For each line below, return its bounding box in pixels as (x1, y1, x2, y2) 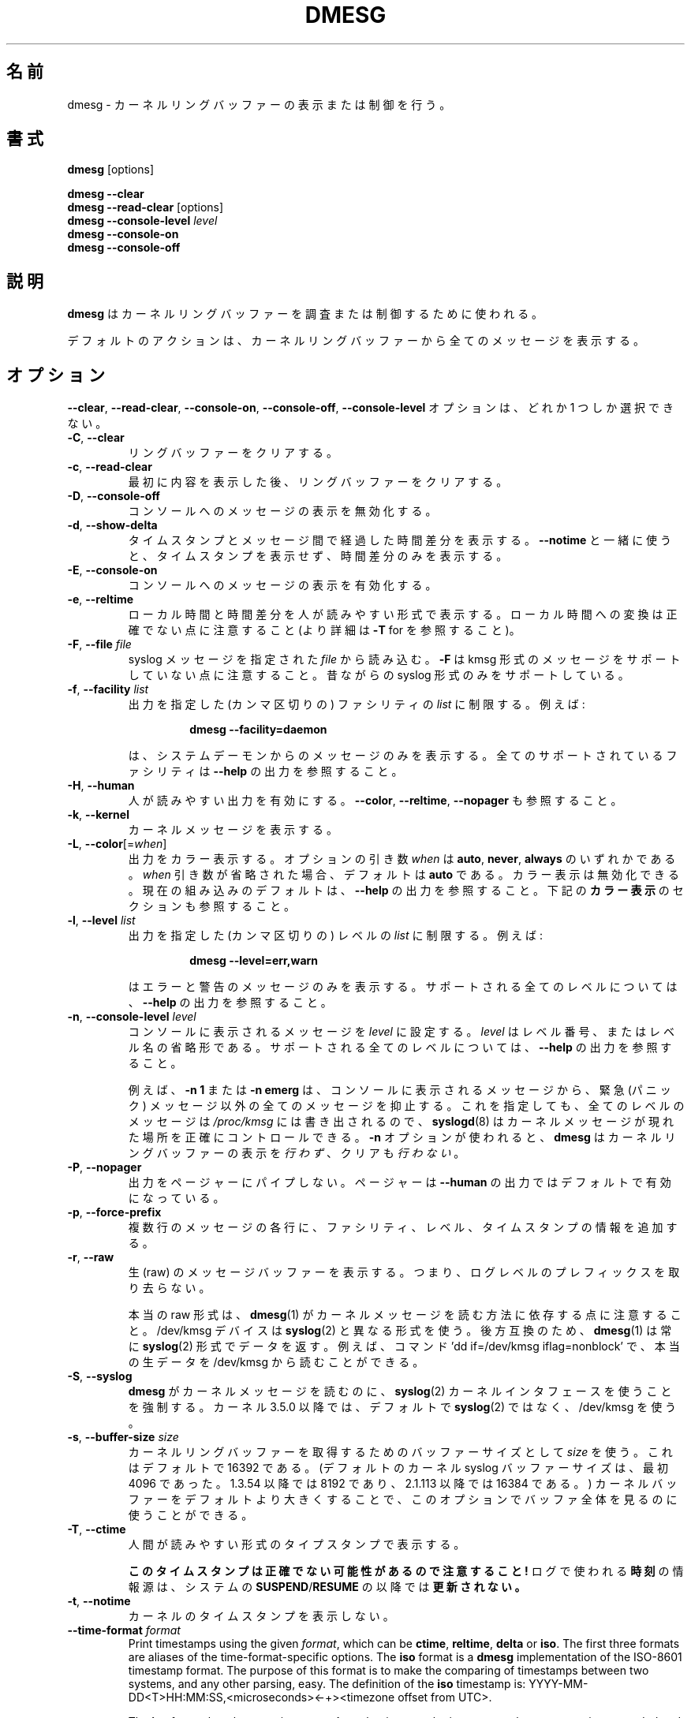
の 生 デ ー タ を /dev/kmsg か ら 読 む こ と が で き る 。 (128, 1355, 424, 1369)
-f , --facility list (67, 682, 149, 697)
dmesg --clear (67, 187, 144, 201)
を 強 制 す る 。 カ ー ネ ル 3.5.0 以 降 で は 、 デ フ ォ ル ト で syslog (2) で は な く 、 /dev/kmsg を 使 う (128, 1400, 677, 1414)
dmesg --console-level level (67, 214, 218, 228)
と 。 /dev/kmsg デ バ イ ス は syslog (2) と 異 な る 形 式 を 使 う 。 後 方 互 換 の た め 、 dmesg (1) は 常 (128, 1324, 672, 1338)
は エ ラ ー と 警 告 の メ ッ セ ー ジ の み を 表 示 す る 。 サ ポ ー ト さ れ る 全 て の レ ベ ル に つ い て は (128, 980, 678, 994)
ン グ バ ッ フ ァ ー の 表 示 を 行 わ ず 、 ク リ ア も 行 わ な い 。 (128, 1146, 465, 1160)
